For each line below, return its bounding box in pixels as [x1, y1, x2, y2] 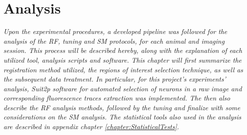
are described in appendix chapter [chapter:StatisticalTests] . [3, 121, 179, 132]
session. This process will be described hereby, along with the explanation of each [3, 45, 242, 55]
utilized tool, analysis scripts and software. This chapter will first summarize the [3, 54, 242, 65]
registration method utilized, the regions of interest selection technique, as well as [3, 64, 243, 74]
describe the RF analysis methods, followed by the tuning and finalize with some [3, 102, 240, 112]
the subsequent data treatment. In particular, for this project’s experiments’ [3, 74, 226, 84]
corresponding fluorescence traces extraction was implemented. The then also [3, 93, 231, 103]
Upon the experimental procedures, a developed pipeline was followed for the [3, 26, 227, 36]
